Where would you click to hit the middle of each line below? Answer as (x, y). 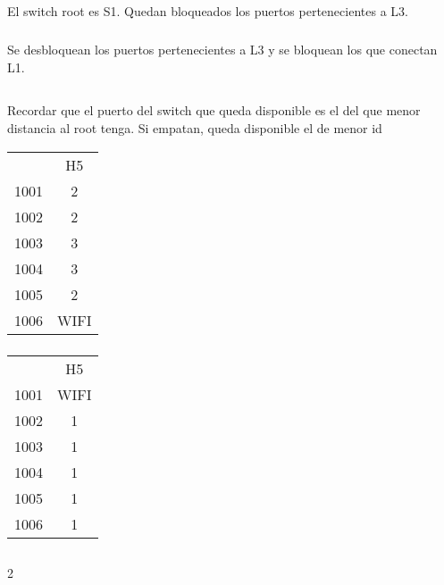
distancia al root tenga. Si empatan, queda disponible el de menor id (195, 128)
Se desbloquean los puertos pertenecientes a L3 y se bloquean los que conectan (222, 49)
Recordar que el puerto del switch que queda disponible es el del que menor (214, 110)
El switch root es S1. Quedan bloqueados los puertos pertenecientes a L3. (208, 11)
